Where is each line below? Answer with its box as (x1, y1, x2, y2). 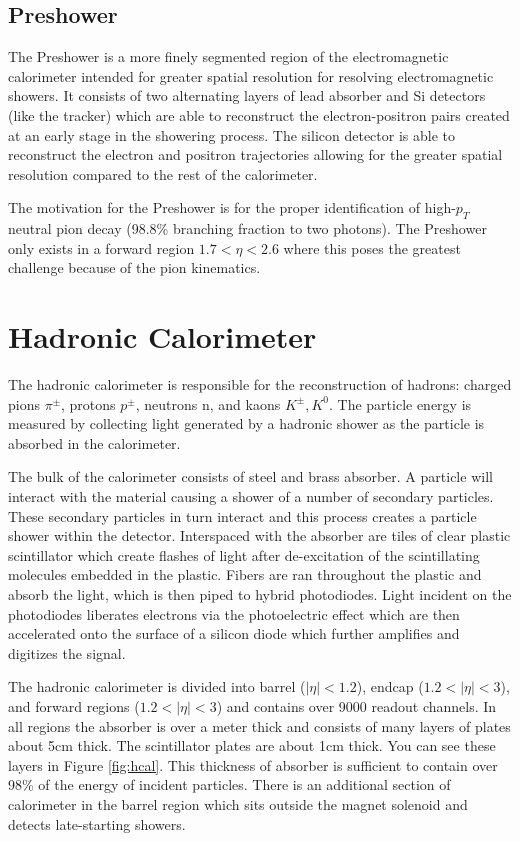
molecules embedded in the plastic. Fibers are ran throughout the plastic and (8, 564, 482, 585)
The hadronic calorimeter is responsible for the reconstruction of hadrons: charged (8, 374, 512, 395)
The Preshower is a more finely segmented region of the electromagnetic (8, 46, 449, 67)
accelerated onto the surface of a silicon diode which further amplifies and (8, 623, 460, 644)
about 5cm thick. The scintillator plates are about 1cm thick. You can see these (8, 735, 496, 756)
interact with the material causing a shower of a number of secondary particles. (8, 486, 494, 507)
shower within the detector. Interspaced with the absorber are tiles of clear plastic (8, 525, 511, 546)
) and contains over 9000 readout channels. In (216, 695, 497, 716)
